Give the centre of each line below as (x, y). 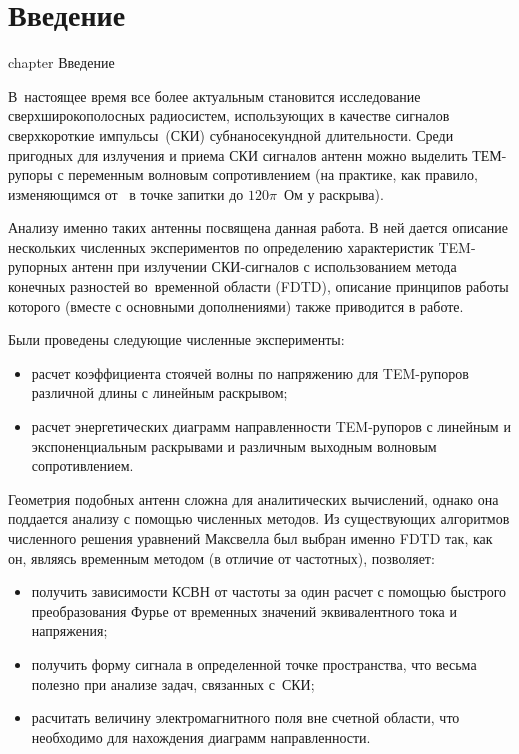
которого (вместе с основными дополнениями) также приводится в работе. (236, 305)
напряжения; (69, 630)
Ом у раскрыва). (333, 193)
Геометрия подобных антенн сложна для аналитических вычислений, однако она (253, 498)
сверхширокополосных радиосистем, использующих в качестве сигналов (229, 115)
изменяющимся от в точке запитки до (126, 193)
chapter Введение (61, 62)
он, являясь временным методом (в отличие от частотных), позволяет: (221, 557)
